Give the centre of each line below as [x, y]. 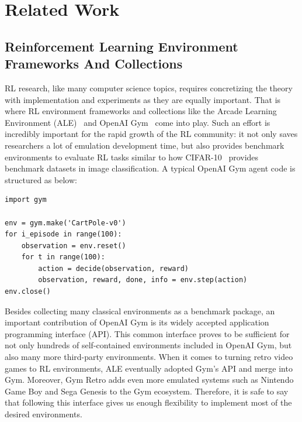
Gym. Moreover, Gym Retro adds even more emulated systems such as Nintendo [149, 380]
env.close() [28, 292]
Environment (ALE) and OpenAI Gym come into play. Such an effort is [138, 122]
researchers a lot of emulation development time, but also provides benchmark [145, 145]
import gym [26, 200]
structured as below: [41, 179]
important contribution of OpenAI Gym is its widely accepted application [137, 322]
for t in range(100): [63, 257]
